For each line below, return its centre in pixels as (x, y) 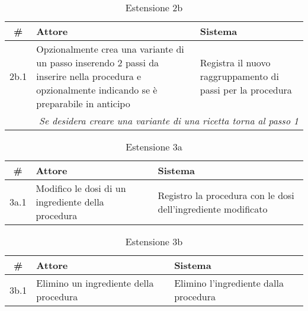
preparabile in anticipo (83, 103)
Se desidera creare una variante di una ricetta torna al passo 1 (169, 121)
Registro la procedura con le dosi (226, 195)
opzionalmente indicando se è (97, 90)
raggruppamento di (239, 76)
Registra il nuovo (235, 62)
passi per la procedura (246, 90)
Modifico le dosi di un (81, 188)
